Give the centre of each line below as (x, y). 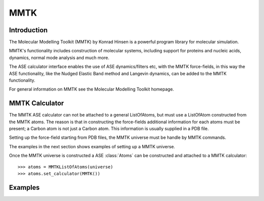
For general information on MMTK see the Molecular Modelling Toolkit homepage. (92, 89)
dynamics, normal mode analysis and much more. (59, 57)
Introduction (28, 30)
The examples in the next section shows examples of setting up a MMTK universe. (92, 146)
